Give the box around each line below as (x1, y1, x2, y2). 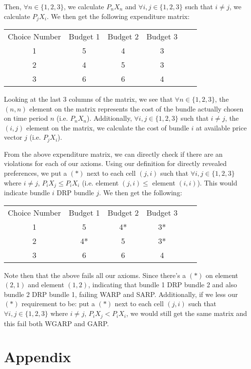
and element (28, 279, 64, 290)
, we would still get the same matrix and (126, 308, 247, 318)
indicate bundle (4, 187, 50, 198)
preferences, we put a (4, 168, 67, 178)
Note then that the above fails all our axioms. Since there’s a (4, 270, 186, 280)
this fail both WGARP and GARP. (4, 318, 109, 328)
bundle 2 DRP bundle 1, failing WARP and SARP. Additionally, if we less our (4, 289, 238, 299)
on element (206, 270, 238, 280)
